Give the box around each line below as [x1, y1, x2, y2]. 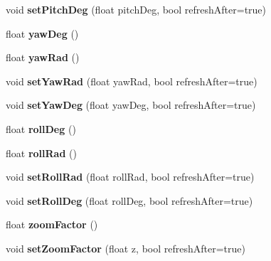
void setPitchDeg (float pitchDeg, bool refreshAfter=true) [6, 2, 267, 16]
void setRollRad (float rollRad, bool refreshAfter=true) [6, 169, 255, 184]
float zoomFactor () [6, 217, 98, 232]
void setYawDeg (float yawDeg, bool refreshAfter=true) [6, 97, 256, 112]
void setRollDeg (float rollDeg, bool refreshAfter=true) [6, 193, 253, 208]
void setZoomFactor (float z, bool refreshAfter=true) [6, 240, 245, 255]
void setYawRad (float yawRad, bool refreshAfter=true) [6, 73, 257, 88]
